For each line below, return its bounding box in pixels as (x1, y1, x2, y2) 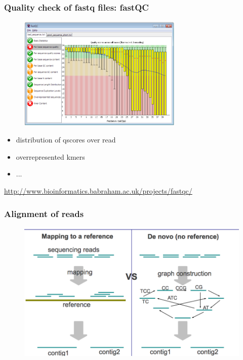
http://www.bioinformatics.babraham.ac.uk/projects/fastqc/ (4, 186, 192, 196)
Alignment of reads (4, 207, 84, 220)
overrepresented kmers (16, 151, 85, 162)
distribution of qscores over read (16, 134, 116, 145)
